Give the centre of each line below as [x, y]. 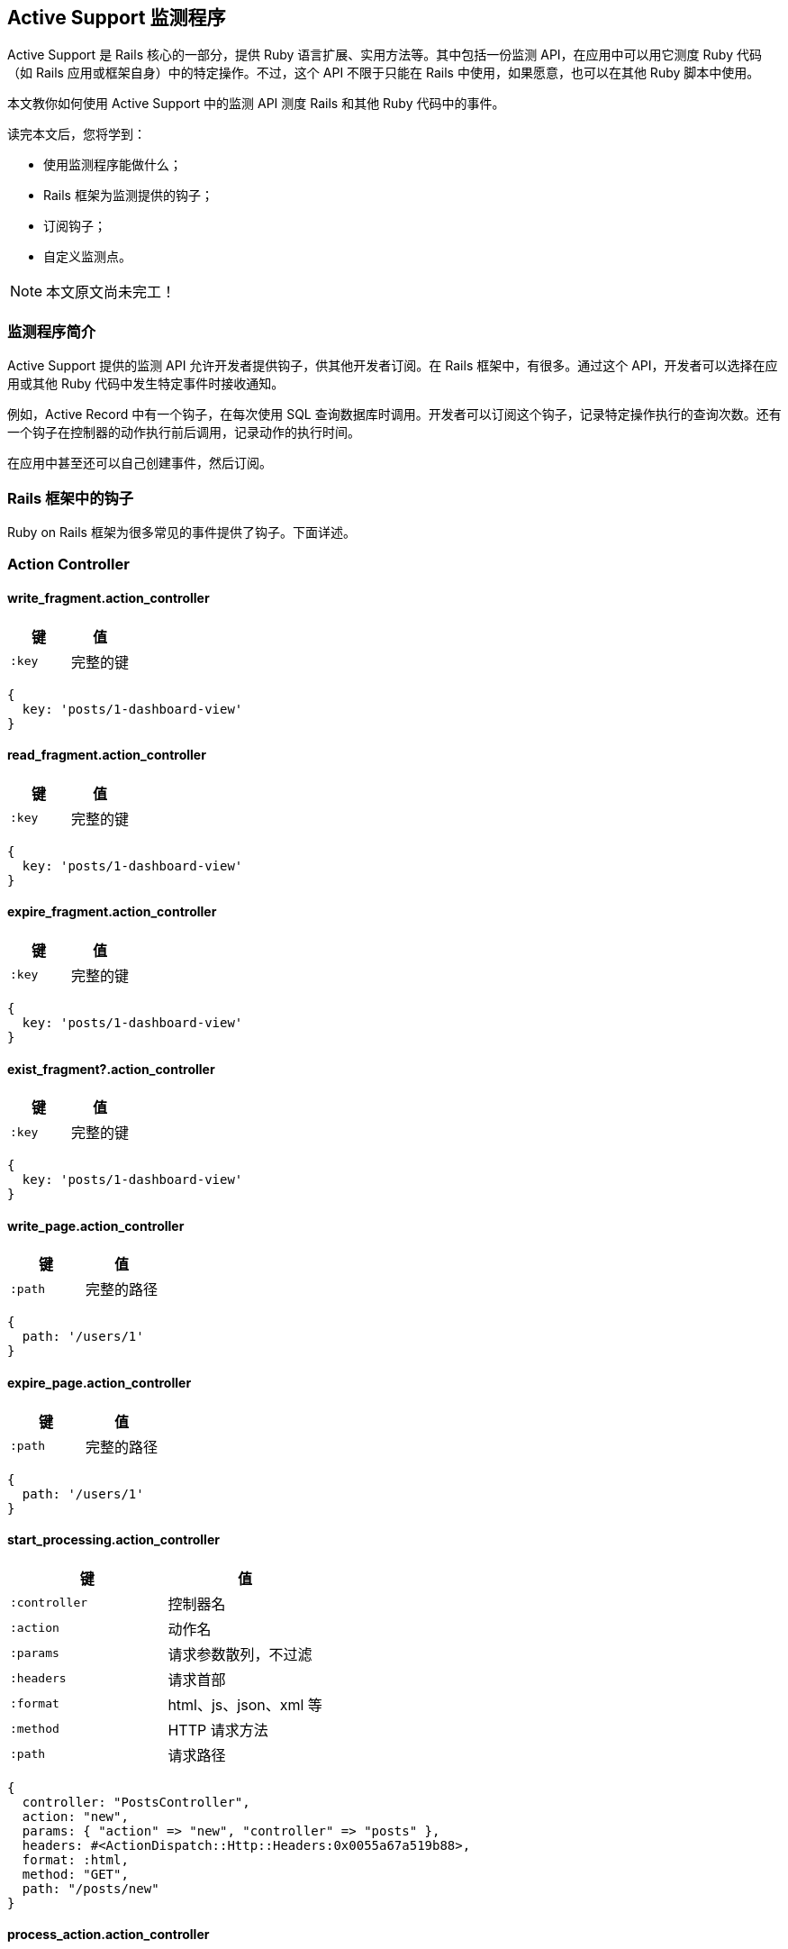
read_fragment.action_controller [107, 755]
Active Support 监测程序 [117, 18]
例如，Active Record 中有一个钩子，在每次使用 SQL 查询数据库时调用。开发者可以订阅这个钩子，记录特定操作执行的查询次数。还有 [394, 414]
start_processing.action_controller [113, 1540]
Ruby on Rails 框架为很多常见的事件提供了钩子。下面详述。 [181, 532]
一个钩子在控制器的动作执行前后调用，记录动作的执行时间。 [184, 433]
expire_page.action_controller [100, 1383]
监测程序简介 [52, 331]
